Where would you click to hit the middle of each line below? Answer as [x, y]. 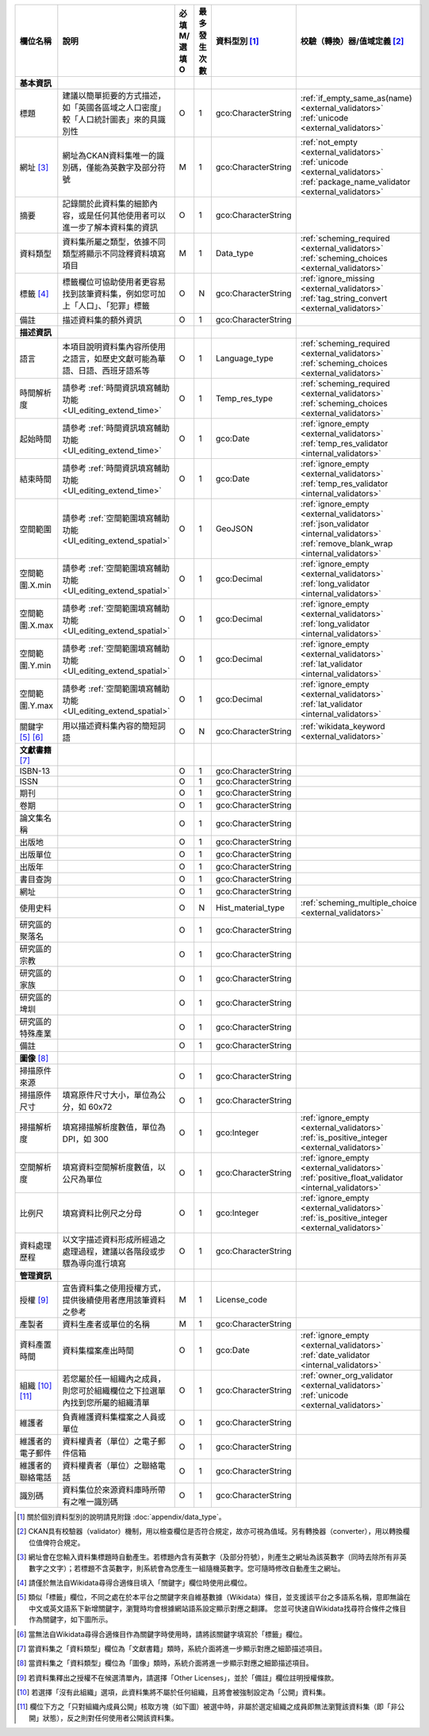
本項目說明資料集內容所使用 [114, 347]
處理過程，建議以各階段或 [110, 1251]
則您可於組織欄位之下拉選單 [114, 1391]
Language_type [244, 358]
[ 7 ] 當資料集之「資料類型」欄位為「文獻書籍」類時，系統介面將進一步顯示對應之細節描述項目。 [172, 1648]
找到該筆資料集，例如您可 [110, 294]
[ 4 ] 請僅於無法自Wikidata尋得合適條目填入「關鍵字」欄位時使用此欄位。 [134, 1582]
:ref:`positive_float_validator [352, 1178]
